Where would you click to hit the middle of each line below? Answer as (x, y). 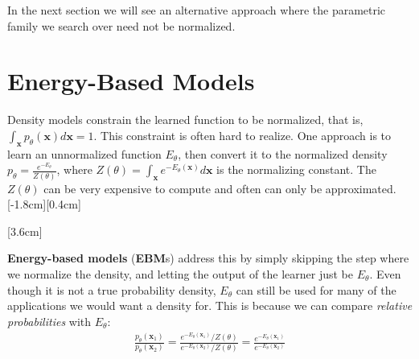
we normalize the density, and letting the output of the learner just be (181, 273)
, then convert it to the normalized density (283, 153)
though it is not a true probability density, (112, 289)
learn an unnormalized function (84, 153)
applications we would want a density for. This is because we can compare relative (210, 305)
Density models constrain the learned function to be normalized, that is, (185, 120)
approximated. (361, 188)
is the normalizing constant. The (296, 169)
